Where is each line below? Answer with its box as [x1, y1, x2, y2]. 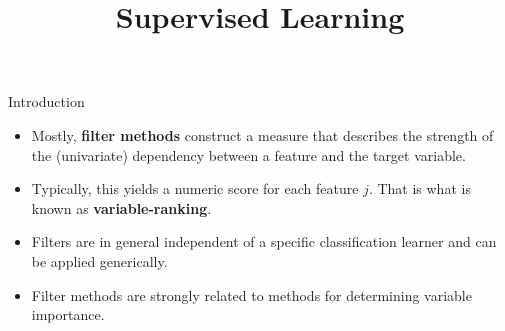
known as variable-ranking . [31, 197, 212, 218]
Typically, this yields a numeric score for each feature [31, 178, 359, 199]
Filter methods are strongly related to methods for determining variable [31, 284, 472, 305]
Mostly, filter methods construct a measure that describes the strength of [31, 124, 494, 145]
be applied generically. [31, 250, 168, 271]
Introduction [8, 91, 85, 112]
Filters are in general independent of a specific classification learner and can [31, 231, 497, 252]
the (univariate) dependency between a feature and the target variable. [31, 144, 466, 165]
